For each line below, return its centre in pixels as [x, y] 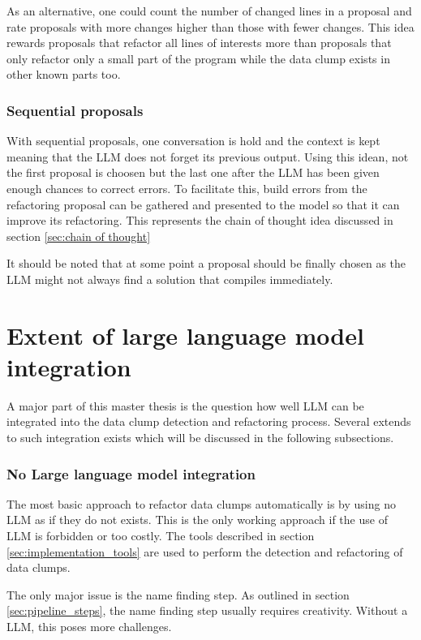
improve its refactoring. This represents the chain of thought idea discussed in [200, 220]
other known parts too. [64, 74]
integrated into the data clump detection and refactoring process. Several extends [209, 421]
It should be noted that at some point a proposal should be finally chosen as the [206, 263]
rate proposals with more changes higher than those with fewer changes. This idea [210, 26]
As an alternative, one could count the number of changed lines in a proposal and [209, 11]
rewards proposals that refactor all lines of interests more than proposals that [199, 43]
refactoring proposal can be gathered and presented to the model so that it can [203, 204]
